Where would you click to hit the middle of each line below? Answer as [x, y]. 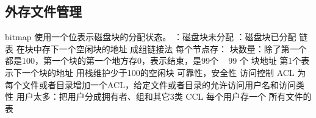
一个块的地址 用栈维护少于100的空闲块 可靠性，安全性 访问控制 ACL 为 [164, 72]
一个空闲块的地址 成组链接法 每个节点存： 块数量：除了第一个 [183, 48]
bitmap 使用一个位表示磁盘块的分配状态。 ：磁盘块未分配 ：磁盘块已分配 [151, 37]
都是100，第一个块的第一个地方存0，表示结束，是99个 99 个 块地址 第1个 [153, 61]
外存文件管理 [43, 11]
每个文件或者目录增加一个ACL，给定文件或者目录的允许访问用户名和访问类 [155, 84]
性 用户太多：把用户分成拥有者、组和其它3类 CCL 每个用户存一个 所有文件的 [158, 96]
